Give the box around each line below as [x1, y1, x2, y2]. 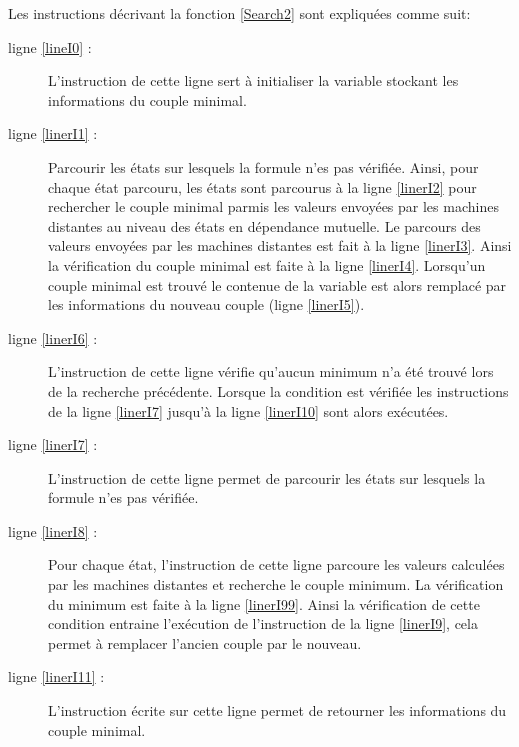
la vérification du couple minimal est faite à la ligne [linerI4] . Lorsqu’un [48, 254, 486, 275]
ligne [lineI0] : [8, 36, 92, 57]
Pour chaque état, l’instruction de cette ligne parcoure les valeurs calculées [48, 554, 505, 575]
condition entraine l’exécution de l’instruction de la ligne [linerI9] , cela [48, 613, 478, 634]
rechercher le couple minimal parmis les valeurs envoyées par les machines [48, 196, 499, 217]
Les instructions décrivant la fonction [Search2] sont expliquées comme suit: [8, 3, 471, 23]
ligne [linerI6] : [8, 327, 98, 348]
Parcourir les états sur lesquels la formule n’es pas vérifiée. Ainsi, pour [48, 156, 479, 177]
